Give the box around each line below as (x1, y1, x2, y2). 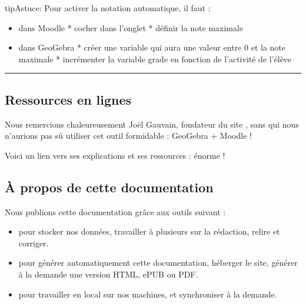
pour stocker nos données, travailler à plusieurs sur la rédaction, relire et (18, 225, 280, 238)
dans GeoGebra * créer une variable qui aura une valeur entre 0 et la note (18, 41, 285, 54)
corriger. (18, 236, 49, 249)
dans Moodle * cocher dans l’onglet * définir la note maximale (18, 21, 244, 34)
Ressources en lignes (5, 90, 132, 108)
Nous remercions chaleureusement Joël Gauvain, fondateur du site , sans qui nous (5, 118, 299, 130)
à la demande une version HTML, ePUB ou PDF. (18, 268, 198, 280)
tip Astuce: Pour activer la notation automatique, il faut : (5, 2, 211, 14)
